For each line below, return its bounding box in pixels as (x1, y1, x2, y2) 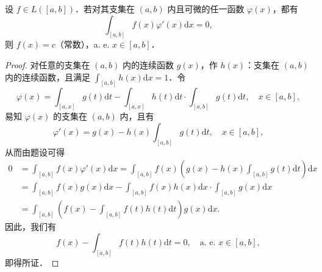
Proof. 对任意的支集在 (5, 59, 90, 71)
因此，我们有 (5, 220, 56, 233)
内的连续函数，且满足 (5, 70, 90, 83)
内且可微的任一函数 (167, 2, 245, 15)
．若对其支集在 (74, 2, 135, 15)
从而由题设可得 (5, 145, 65, 158)
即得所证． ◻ (5, 256, 59, 268)
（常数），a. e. (55, 38, 110, 51)
